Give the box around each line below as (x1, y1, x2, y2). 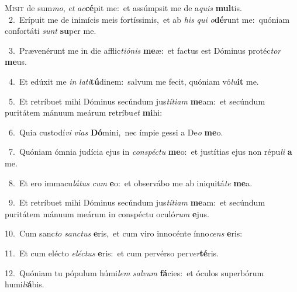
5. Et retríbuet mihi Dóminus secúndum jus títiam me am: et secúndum (8, 95, 265, 107)
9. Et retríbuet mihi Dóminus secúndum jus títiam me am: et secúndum (8, 196, 265, 208)
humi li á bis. (5, 278, 44, 290)
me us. (5, 55, 27, 68)
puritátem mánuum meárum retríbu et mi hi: (5, 106, 163, 119)
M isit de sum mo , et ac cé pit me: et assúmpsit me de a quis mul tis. (5, 2, 242, 13)
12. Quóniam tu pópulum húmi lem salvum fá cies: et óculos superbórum (5, 266, 264, 279)
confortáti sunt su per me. (5, 25, 96, 37)
